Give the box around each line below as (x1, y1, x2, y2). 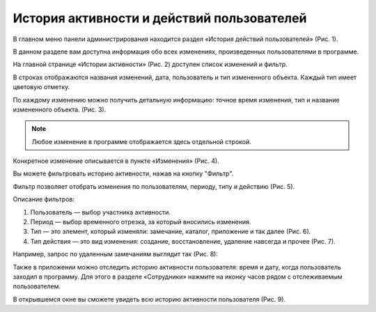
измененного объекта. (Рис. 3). (13, 105, 107, 114)
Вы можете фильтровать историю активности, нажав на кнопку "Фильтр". (13, 169, 234, 178)
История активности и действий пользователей (13, 10, 307, 26)
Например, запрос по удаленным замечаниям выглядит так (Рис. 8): (13, 250, 219, 258)
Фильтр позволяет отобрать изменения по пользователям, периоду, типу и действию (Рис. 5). (13, 182, 295, 191)
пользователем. (13, 282, 61, 290)
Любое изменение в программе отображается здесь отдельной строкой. (31, 137, 252, 146)
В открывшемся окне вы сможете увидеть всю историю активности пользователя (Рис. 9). (13, 295, 285, 303)
